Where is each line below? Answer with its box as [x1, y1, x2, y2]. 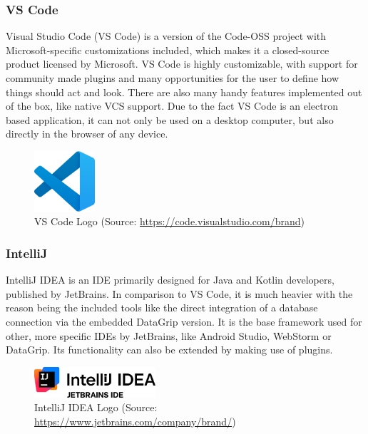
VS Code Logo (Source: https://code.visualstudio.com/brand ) [34, 214, 305, 229]
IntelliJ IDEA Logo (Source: [34, 400, 158, 415]
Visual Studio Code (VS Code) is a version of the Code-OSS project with [6, 29, 327, 43]
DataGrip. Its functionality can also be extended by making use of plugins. [6, 342, 333, 357]
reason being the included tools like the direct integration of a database [6, 300, 318, 315]
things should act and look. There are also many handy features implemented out [6, 84, 362, 99]
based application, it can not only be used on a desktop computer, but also [6, 112, 334, 127]
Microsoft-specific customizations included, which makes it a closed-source [6, 42, 329, 57]
